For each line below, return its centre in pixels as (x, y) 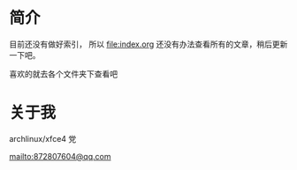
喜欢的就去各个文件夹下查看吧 (63, 74)
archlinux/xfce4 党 (43, 138)
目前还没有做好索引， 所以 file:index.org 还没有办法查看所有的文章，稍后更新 (148, 44)
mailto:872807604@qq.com (60, 156)
